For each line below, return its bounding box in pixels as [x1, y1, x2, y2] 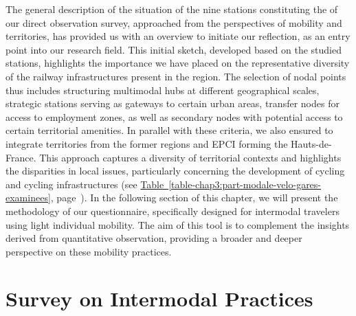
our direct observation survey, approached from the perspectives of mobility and [5, 15, 342, 30]
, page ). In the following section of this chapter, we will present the [50, 190, 338, 205]
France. [5, 150, 36, 164]
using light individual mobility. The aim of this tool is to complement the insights [5, 217, 350, 232]
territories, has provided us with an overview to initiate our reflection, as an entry [5, 29, 351, 43]
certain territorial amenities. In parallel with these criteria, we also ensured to [5, 123, 333, 137]
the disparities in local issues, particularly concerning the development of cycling [5, 163, 345, 178]
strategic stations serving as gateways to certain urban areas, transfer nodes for [5, 96, 340, 111]
